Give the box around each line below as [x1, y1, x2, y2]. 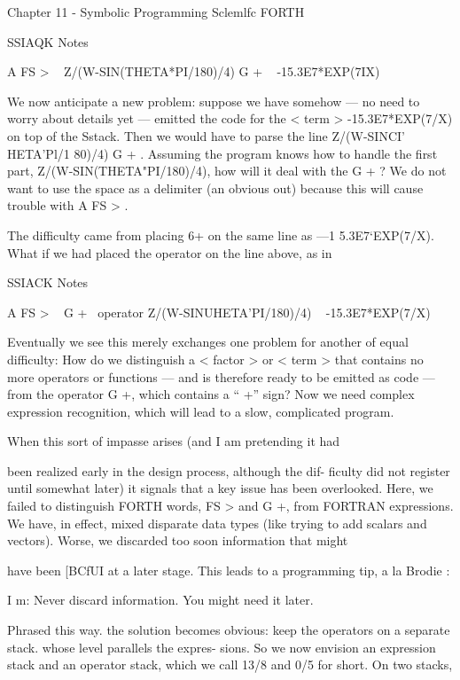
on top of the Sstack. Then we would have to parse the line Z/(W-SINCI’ [7, 126, 405, 145]
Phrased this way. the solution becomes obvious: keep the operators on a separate [7, 621, 450, 639]
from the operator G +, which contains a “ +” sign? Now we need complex [7, 385, 415, 403]
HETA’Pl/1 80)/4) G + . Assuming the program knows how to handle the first [7, 144, 438, 162]
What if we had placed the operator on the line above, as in [7, 243, 332, 262]
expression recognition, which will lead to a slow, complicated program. [7, 402, 394, 420]
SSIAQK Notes [7, 32, 89, 51]
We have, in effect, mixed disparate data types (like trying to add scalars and [7, 513, 427, 532]
